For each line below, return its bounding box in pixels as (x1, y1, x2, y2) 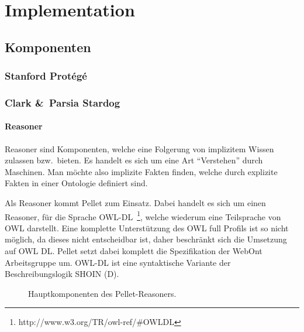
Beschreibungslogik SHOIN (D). (5, 268, 119, 280)
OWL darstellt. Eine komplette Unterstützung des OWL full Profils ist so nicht (5, 221, 289, 234)
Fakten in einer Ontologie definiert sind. (5, 177, 148, 189)
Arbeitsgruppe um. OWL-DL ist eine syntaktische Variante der (5, 256, 231, 268)
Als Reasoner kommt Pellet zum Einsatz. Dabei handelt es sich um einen (5, 197, 266, 209)
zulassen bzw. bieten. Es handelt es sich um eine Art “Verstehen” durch (5, 154, 263, 166)
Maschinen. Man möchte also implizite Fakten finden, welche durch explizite (5, 165, 278, 177)
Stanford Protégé (5, 69, 87, 83)
